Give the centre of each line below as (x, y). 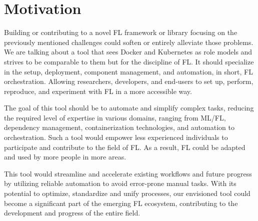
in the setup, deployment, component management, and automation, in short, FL (128, 71)
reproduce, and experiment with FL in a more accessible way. (98, 91)
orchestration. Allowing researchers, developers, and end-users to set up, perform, (129, 81)
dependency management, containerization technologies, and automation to (119, 127)
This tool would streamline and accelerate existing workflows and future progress (128, 173)
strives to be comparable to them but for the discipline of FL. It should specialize (129, 61)
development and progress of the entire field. (72, 213)
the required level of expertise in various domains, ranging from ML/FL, (115, 117)
